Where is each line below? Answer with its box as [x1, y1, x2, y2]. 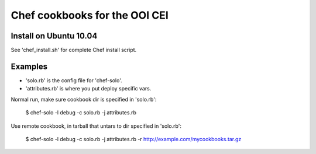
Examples [11, 61, 48, 71]
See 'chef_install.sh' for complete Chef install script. [11, 47, 137, 54]
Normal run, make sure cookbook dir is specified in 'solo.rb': [11, 96, 157, 103]
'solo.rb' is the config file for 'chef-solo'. [25, 76, 122, 84]
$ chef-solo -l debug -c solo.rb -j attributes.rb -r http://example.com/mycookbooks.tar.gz [25, 135, 242, 142]
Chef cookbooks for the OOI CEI [11, 9, 169, 22]
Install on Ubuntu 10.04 [11, 31, 98, 41]
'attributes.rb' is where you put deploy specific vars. [25, 85, 152, 92]
